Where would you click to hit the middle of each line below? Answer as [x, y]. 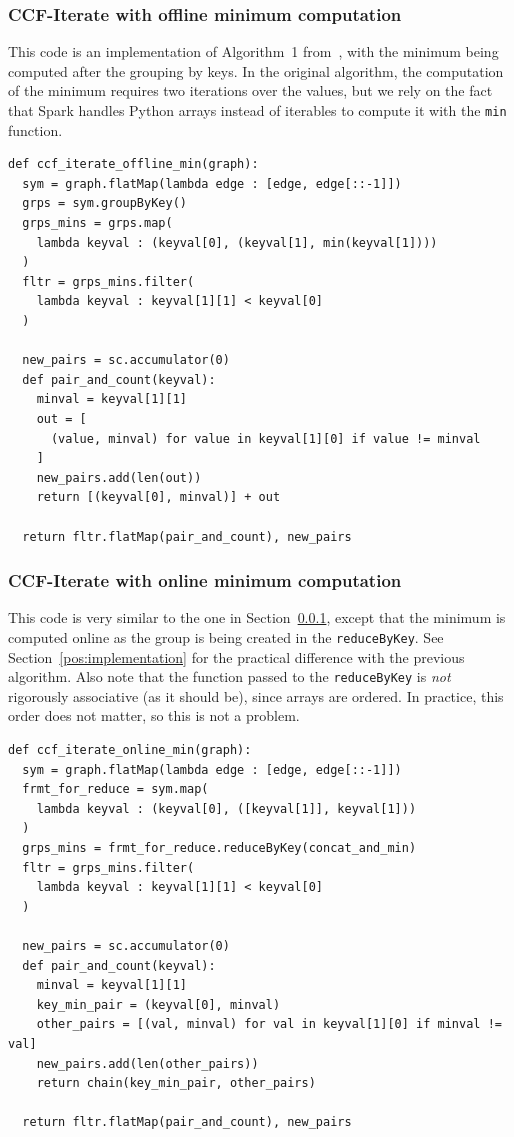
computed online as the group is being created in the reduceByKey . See [226, 636]
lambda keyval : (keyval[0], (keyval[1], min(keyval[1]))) [237, 242]
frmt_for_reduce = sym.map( [115, 789]
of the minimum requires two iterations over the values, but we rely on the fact [250, 90]
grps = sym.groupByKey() [104, 203]
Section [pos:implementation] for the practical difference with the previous [236, 656]
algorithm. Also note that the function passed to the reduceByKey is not [229, 676]
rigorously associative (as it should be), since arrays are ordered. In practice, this [256, 695]
